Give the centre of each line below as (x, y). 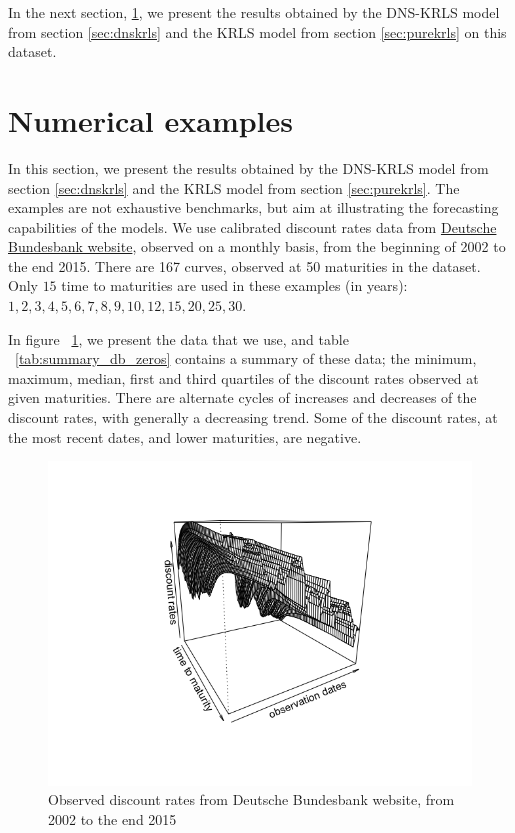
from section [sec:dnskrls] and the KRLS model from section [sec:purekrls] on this (257, 31)
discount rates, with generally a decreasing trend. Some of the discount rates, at (253, 417)
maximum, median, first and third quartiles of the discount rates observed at (243, 377)
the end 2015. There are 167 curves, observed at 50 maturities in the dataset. (244, 265)
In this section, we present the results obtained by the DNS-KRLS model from (248, 167)
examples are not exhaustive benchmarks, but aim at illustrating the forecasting (253, 207)
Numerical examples (151, 119)
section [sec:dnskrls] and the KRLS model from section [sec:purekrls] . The (234, 187)
